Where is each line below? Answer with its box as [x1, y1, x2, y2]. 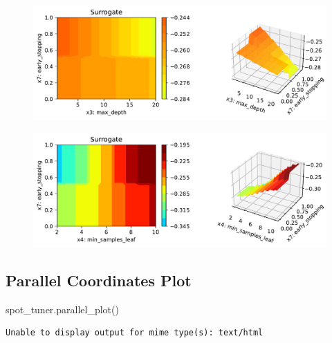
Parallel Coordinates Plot [6, 269, 192, 290]
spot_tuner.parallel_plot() [6, 302, 119, 316]
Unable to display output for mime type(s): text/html [6, 328, 264, 338]
